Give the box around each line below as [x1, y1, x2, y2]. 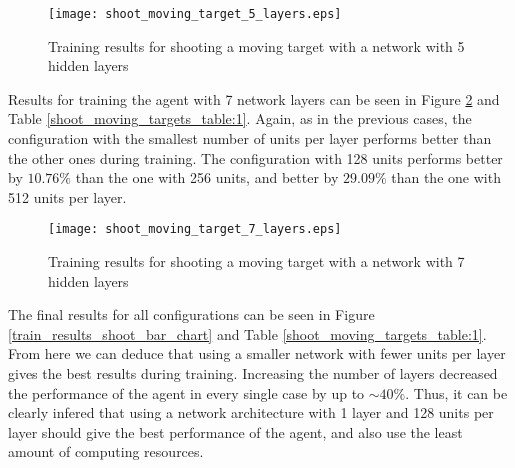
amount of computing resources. [8, 441, 204, 462]
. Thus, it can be [405, 382, 508, 403]
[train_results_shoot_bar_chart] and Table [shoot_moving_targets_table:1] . [8, 323, 487, 344]
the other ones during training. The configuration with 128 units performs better [8, 147, 503, 168]
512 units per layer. [8, 186, 127, 207]
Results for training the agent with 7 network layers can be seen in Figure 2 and [8, 88, 500, 109]
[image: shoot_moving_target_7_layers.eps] [48, 222, 342, 237]
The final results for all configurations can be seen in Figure [8, 304, 375, 325]
